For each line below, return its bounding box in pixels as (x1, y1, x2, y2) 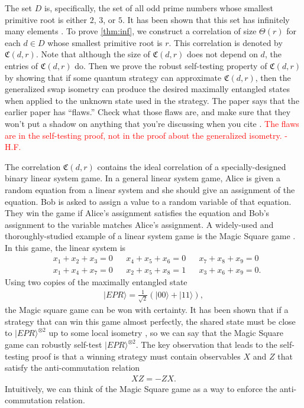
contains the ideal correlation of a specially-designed (97, 160, 286, 172)
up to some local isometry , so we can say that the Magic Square (48, 327, 284, 339)
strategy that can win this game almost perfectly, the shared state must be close (5, 315, 296, 327)
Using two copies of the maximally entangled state (5, 276, 187, 288)
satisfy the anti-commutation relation (5, 361, 140, 374)
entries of (5, 59, 38, 71)
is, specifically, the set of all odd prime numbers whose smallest (44, 2, 274, 14)
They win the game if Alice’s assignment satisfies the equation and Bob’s (5, 207, 270, 219)
